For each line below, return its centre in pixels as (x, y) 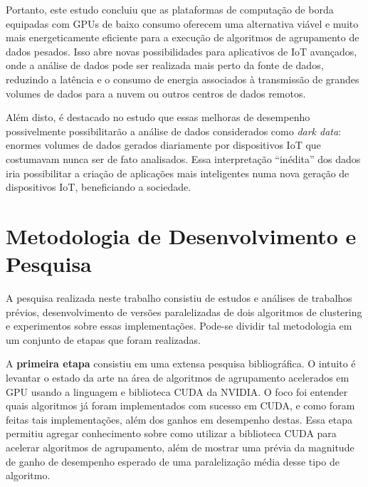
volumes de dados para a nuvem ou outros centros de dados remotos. (156, 93)
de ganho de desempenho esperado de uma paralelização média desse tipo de (173, 461)
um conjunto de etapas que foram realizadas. (104, 339)
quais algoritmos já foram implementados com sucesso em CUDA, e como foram (180, 405)
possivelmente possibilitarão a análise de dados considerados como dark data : (174, 131)
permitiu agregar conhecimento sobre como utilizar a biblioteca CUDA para (171, 433)
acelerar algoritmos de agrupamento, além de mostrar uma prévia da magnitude (180, 447)
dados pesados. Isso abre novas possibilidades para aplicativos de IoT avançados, (182, 51)
